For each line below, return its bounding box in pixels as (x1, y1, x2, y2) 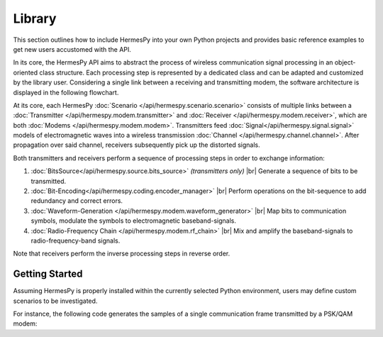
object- (334, 58, 356, 67)
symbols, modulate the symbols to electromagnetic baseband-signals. (30, 216, 237, 225)
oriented (13, 68, 38, 77)
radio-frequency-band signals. (30, 236, 121, 245)
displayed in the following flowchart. (13, 88, 119, 96)
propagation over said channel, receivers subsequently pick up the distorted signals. (13, 140, 260, 149)
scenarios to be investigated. (13, 297, 98, 305)
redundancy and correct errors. (30, 197, 123, 205)
